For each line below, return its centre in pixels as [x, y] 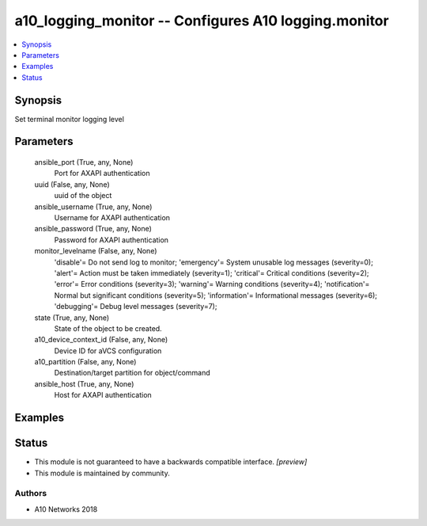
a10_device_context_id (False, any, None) [101, 340]
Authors [31, 494]
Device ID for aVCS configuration [108, 351]
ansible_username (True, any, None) [93, 207]
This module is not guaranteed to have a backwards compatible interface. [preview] [171, 462]
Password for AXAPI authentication [111, 240]
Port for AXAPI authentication [102, 173]
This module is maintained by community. [102, 473]
